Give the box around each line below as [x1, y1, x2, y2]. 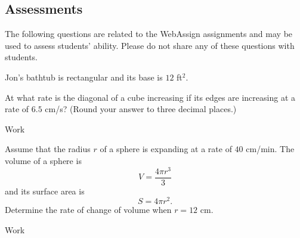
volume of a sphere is [5, 154, 82, 166]
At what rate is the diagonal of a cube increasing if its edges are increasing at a [5, 91, 296, 103]
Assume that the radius [5, 143, 91, 155]
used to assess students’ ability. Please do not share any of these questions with [5, 39, 295, 51]
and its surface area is [5, 184, 85, 197]
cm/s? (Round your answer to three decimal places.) [45, 103, 237, 115]
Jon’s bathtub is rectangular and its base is [5, 70, 163, 83]
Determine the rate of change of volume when [5, 203, 172, 216]
